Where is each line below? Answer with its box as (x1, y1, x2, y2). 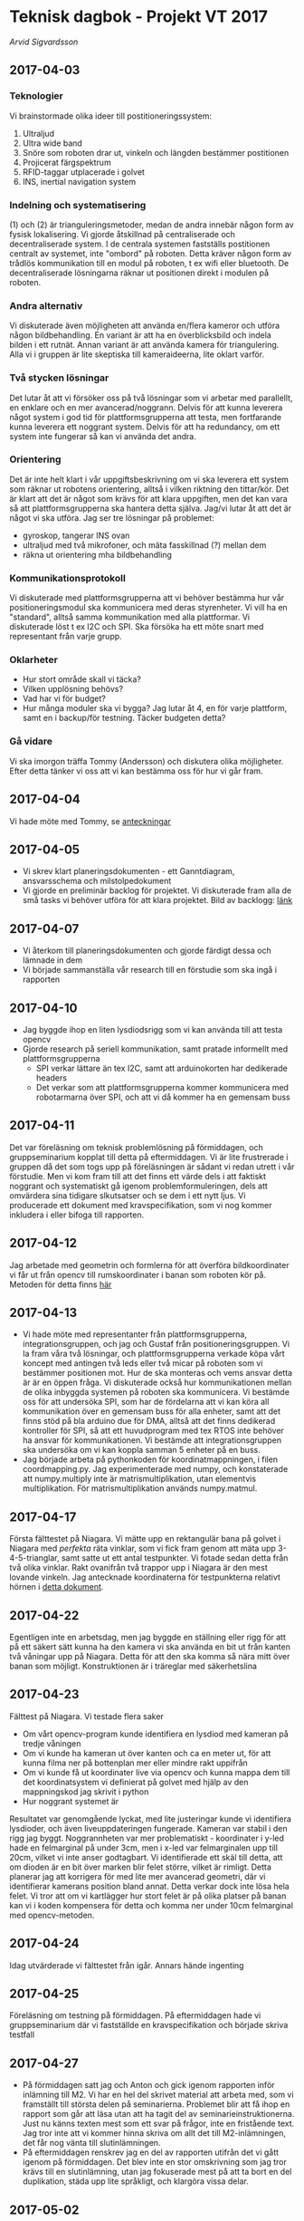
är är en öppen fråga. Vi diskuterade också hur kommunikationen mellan (22, 1377, 292, 1388)
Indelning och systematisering (9, 198, 147, 211)
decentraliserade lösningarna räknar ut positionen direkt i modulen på (9, 267, 270, 278)
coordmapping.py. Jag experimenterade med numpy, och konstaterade (22, 1464, 289, 1475)
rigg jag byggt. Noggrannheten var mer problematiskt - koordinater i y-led (9, 1832, 285, 1843)
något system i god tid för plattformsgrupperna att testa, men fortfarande (9, 411, 282, 422)
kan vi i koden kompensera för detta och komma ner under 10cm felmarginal (9, 1899, 294, 1910)
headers (35, 1072, 68, 1083)
